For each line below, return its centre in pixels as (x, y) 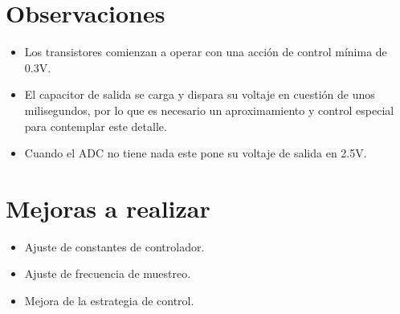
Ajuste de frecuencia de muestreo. (108, 273)
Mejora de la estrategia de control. (109, 300)
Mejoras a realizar (108, 208)
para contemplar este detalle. (96, 126)
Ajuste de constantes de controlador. (114, 246)
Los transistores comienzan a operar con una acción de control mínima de (206, 52)
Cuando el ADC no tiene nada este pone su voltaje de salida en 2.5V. (196, 153)
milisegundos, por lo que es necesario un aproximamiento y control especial (209, 110)
